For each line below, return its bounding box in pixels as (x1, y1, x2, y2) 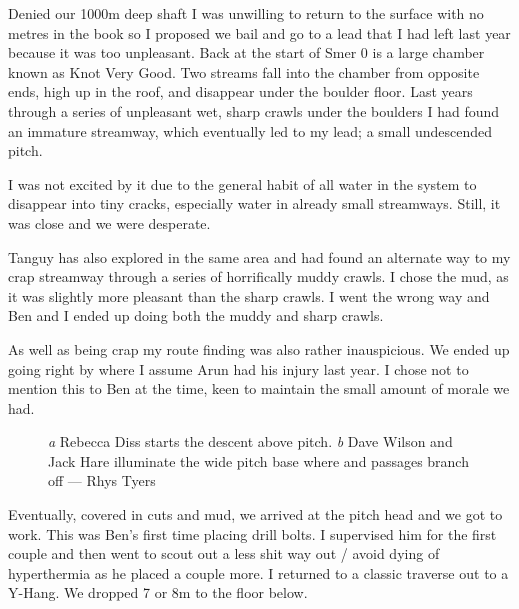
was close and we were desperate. (8, 212, 211, 233)
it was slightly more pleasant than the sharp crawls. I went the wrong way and (8, 285, 490, 306)
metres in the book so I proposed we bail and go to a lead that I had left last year (8, 22, 511, 43)
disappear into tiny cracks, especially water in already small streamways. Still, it (8, 193, 501, 214)
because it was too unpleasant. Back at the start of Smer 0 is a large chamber (8, 42, 485, 63)
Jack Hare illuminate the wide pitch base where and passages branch (48, 450, 469, 471)
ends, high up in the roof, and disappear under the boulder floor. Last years (8, 81, 473, 102)
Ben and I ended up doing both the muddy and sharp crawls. (8, 305, 384, 326)
